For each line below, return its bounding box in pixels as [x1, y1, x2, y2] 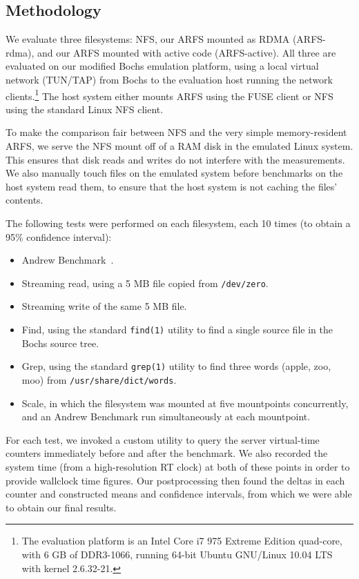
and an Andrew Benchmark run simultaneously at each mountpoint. [21, 409, 311, 424]
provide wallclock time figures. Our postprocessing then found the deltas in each [6, 473, 345, 487]
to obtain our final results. [6, 500, 117, 514]
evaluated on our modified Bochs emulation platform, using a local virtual [6, 59, 319, 73]
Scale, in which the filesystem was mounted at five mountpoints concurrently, [21, 395, 349, 410]
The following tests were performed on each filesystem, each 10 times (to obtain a [6, 215, 351, 230]
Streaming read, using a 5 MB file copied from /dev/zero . [21, 275, 269, 290]
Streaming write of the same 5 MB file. [21, 299, 187, 313]
